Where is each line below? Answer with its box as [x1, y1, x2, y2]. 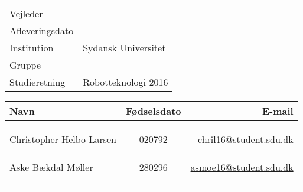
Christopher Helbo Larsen [9, 132, 116, 147]
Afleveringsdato [9, 24, 74, 38]
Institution [9, 41, 54, 55]
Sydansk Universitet [83, 41, 166, 55]
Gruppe [9, 58, 41, 72]
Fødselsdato [126, 104, 181, 118]
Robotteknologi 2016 [83, 75, 168, 89]
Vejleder [9, 6, 43, 21]
